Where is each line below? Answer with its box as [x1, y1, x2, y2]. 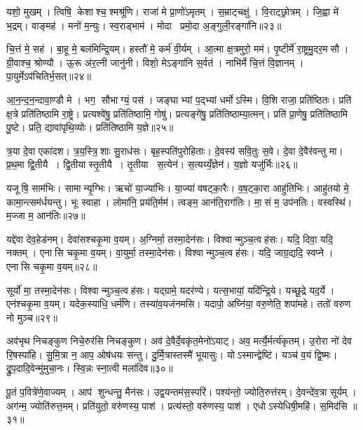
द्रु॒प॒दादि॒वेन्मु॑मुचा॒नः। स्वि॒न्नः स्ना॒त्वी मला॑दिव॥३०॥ [6, 361, 173, 375]
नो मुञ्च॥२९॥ [6, 310, 57, 324]
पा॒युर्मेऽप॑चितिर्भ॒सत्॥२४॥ [6, 69, 91, 83]
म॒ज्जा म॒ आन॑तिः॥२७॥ [6, 208, 85, 223]
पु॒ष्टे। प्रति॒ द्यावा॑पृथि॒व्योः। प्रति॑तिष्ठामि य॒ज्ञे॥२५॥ [6, 120, 174, 134]
